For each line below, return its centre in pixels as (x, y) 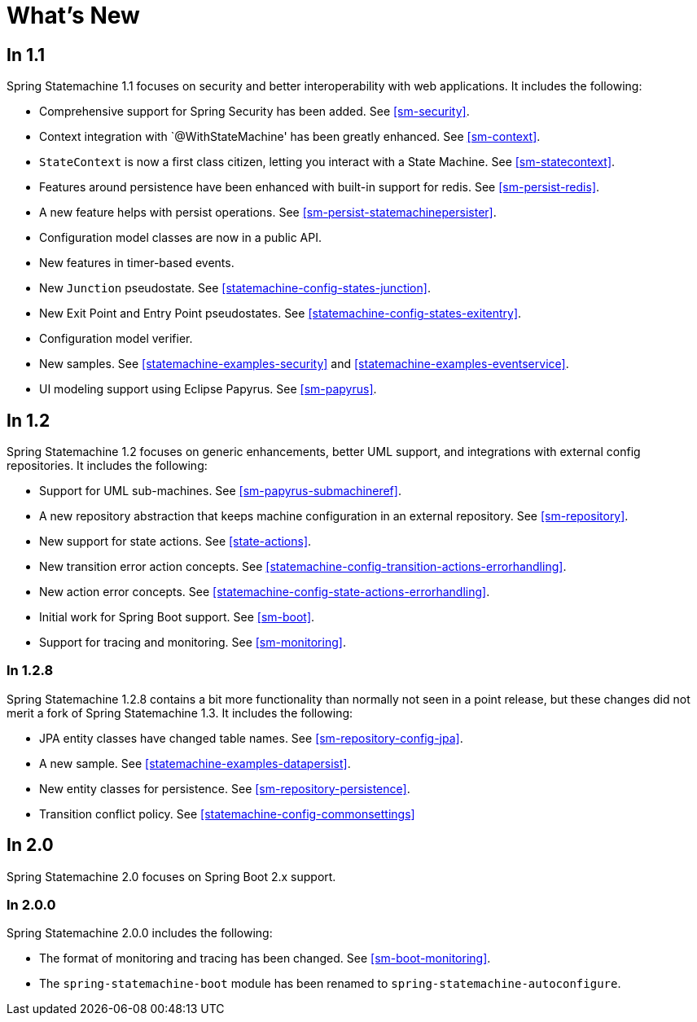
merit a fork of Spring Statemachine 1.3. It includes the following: (180, 713)
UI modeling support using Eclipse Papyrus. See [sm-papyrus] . (208, 389)
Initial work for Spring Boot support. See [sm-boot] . (177, 617)
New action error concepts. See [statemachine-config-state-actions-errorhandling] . (265, 592)
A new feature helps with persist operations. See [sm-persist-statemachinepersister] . (268, 213)
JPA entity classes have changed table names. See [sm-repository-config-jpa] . (251, 738)
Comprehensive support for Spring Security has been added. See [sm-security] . (254, 112)
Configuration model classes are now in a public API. (181, 238)
